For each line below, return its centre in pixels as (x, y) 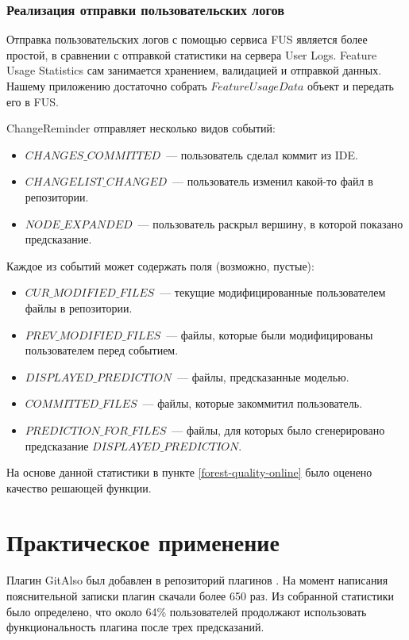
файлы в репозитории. (79, 307)
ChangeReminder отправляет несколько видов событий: (141, 128)
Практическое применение (143, 542)
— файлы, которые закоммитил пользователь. (253, 403)
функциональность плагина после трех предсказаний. (135, 627)
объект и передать (351, 86)
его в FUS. (33, 101)
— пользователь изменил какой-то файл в (273, 181)
